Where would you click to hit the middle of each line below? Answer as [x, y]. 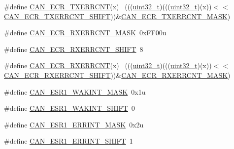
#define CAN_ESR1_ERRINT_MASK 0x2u [74, 124]
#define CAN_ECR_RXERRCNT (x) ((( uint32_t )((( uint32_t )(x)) [108, 65]
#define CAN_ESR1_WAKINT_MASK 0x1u [75, 91]
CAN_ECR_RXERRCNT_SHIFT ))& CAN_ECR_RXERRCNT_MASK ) [117, 75]
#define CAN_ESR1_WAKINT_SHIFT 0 [69, 108]
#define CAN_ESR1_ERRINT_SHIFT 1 [68, 141]
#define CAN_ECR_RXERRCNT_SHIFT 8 [74, 49]
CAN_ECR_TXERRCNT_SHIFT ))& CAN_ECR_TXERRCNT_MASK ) [117, 16]
